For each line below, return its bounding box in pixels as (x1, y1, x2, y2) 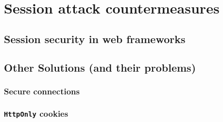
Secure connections (4, 85, 80, 97)
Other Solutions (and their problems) (4, 60, 196, 75)
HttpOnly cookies (4, 107, 69, 119)
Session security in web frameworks (4, 31, 186, 46)
